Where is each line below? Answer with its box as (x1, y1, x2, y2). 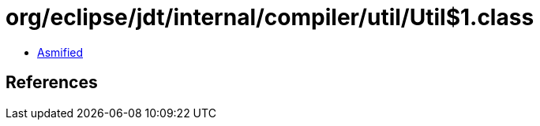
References (6, 72, 98, 93)
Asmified (37, 45, 84, 59)
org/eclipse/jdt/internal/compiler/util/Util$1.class (6, 4, 534, 31)
